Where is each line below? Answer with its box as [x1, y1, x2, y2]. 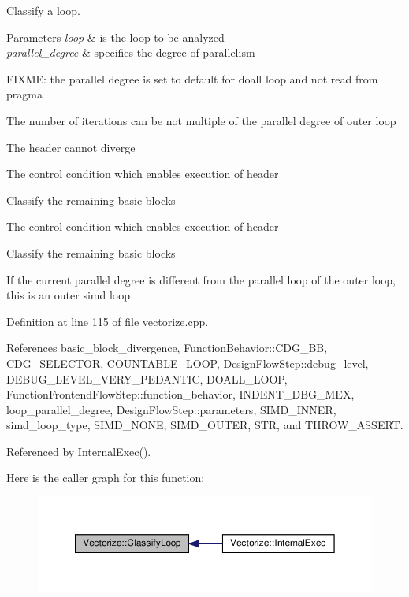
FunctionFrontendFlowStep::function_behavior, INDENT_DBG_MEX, [6, 386, 355, 402]
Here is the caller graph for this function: [6, 469, 205, 486]
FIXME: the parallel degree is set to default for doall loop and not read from [6, 70, 378, 87]
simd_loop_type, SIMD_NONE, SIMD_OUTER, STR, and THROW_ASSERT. [6, 417, 403, 433]
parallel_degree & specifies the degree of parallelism [6, 44, 255, 61]
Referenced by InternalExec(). [6, 443, 151, 459]
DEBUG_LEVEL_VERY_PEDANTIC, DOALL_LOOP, [6, 370, 288, 387]
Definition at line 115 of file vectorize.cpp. [6, 313, 209, 329]
